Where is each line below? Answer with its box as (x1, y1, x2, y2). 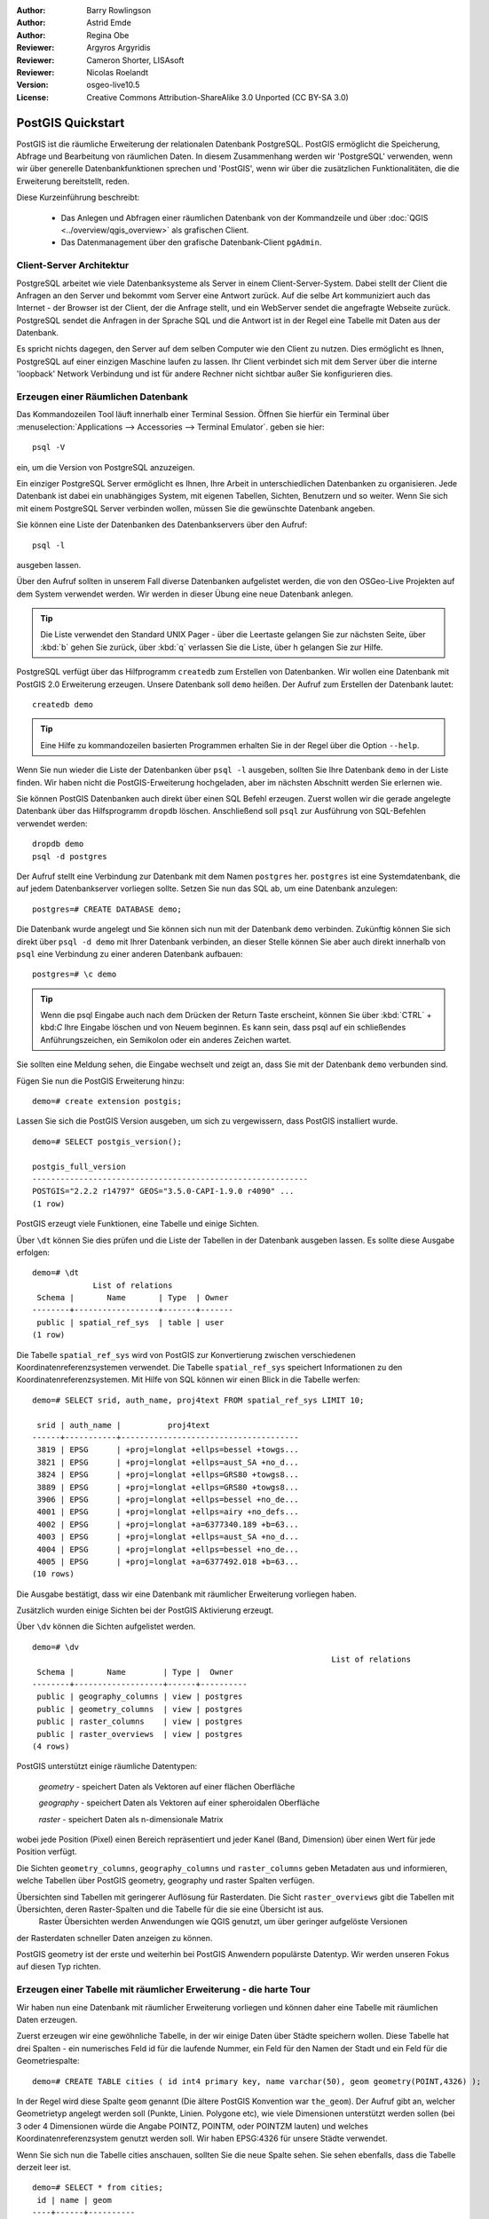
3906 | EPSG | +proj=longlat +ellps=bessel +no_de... (36, 1494, 299, 1504)
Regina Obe (86, 29, 130, 40)
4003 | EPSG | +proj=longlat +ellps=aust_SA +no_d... (36, 1532, 299, 1542)
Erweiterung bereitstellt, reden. (16, 176, 130, 186)
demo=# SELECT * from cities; (32, 2183, 164, 2192)
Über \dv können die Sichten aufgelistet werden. (16, 1621, 196, 1632)
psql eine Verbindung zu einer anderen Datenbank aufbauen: (16, 948, 243, 959)
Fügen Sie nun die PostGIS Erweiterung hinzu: (16, 1075, 185, 1086)
